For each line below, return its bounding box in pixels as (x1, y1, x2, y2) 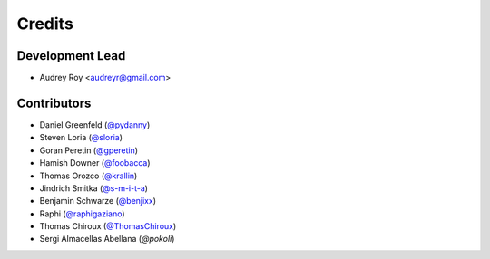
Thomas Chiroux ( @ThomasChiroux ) (39, 221, 177, 232)
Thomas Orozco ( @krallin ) (39, 170, 138, 181)
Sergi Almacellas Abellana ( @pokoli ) (39, 234, 175, 245)
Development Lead (16, 48, 126, 63)
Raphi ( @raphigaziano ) (39, 208, 126, 219)
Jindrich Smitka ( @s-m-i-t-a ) (39, 182, 149, 194)
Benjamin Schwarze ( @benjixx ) (39, 196, 156, 206)
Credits (16, 14, 74, 34)
